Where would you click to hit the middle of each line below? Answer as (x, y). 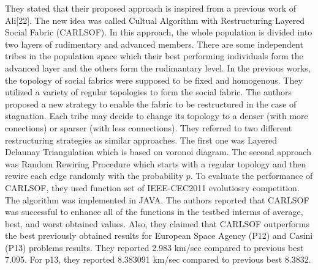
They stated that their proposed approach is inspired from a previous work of (151, 8)
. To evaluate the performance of (252, 176)
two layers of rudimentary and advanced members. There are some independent (154, 44)
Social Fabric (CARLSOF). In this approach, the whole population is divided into (159, 32)
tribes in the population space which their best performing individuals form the (154, 56)
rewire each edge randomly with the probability (94, 176)
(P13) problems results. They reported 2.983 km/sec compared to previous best (154, 247)
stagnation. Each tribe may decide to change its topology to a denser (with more (157, 116)
